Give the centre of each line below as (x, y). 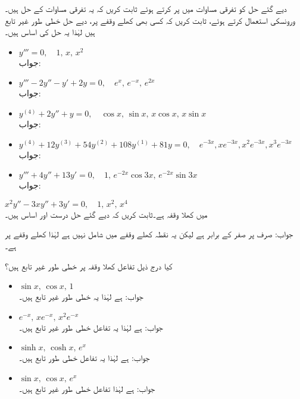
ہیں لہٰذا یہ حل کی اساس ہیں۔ (50, 32)
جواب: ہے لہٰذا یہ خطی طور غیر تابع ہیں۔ (81, 296)
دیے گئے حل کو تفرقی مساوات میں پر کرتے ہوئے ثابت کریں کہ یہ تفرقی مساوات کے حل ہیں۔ (146, 8)
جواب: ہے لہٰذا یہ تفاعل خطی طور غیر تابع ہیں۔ (91, 327)
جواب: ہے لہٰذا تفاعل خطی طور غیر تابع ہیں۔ (87, 388)
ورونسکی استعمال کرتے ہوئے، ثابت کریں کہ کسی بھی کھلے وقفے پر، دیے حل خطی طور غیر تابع (150, 20)
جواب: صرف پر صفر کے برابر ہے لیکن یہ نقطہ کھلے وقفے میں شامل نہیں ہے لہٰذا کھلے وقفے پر (149, 234)
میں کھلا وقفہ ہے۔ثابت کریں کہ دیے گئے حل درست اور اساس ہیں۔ (106, 214)
